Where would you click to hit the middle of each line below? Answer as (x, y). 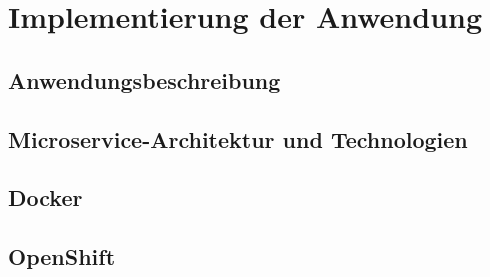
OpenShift (62, 256)
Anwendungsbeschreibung (144, 79)
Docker (45, 197)
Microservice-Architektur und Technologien (238, 138)
